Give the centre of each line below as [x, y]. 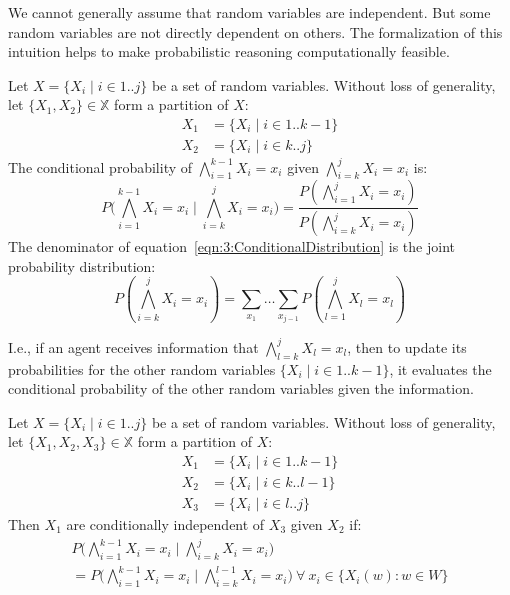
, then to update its [407, 346]
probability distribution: [82, 265]
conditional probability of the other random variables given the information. [241, 388]
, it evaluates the [440, 368]
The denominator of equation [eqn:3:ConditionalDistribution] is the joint [231, 246]
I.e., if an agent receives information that [133, 346]
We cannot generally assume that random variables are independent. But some [249, 12]
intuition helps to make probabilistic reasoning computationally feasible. [229, 51]
